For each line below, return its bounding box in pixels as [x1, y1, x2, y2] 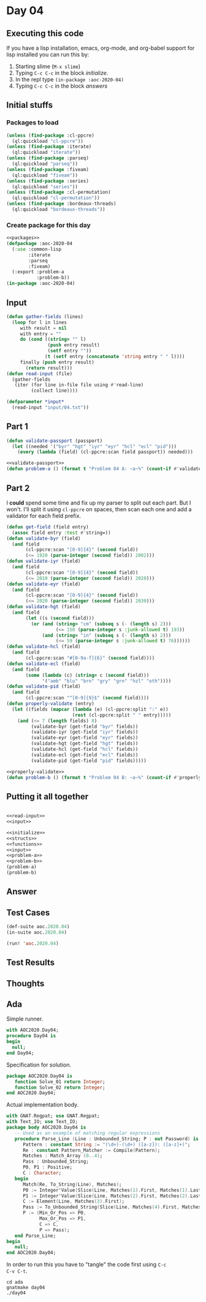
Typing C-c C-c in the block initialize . [15, 69, 109, 77]
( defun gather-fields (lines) [6, 313, 84, 319]
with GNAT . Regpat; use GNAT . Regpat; [6, 1113, 100, 1119]
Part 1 [6, 421, 29, 432]
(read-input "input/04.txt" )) [12, 405, 89, 411]
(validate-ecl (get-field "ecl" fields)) [31, 752, 139, 758]
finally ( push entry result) [20, 359, 95, 365]
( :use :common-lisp [12, 246, 62, 252]
